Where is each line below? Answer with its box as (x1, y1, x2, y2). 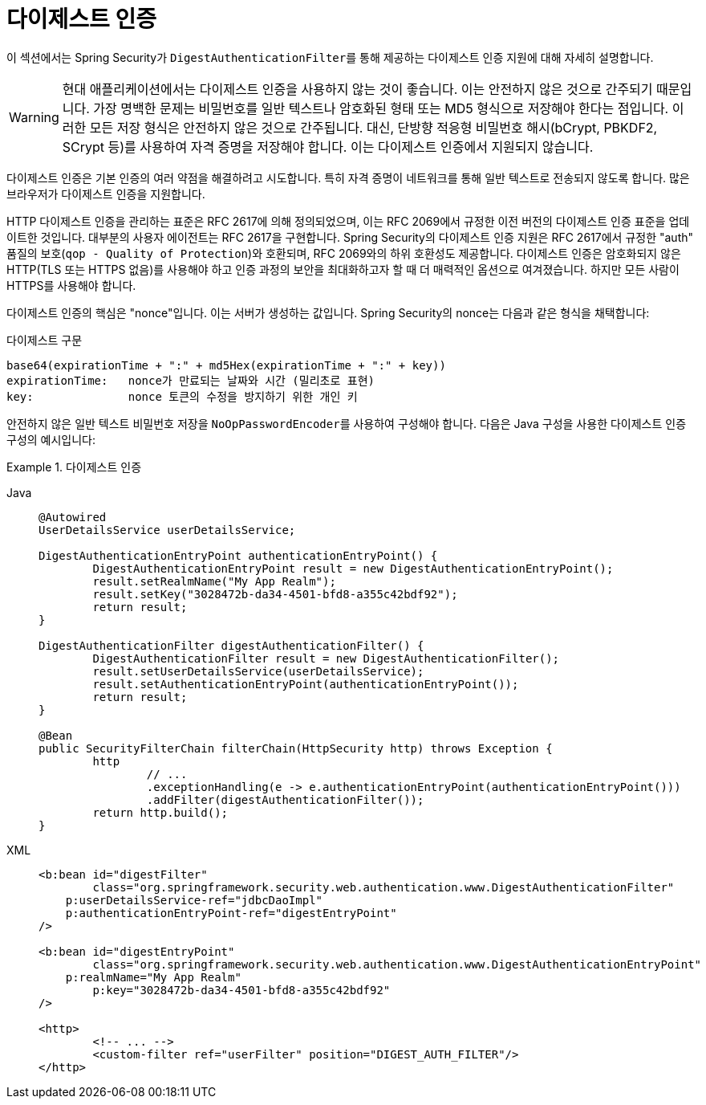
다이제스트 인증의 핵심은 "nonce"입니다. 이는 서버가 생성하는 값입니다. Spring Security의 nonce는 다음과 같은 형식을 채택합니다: (6, 305, 650, 320)
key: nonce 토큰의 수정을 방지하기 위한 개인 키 (6, 389, 358, 403)
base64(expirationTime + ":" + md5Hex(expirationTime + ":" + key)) (6, 358, 446, 372)
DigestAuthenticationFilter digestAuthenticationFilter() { (39, 638, 424, 652)
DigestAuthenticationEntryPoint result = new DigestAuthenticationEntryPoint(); (92, 561, 614, 575)
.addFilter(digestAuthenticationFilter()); (146, 793, 424, 806)
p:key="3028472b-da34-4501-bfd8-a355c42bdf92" (92, 983, 391, 997)
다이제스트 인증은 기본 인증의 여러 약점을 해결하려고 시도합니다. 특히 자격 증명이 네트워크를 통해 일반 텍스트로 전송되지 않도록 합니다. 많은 (6, 170, 690, 185)
